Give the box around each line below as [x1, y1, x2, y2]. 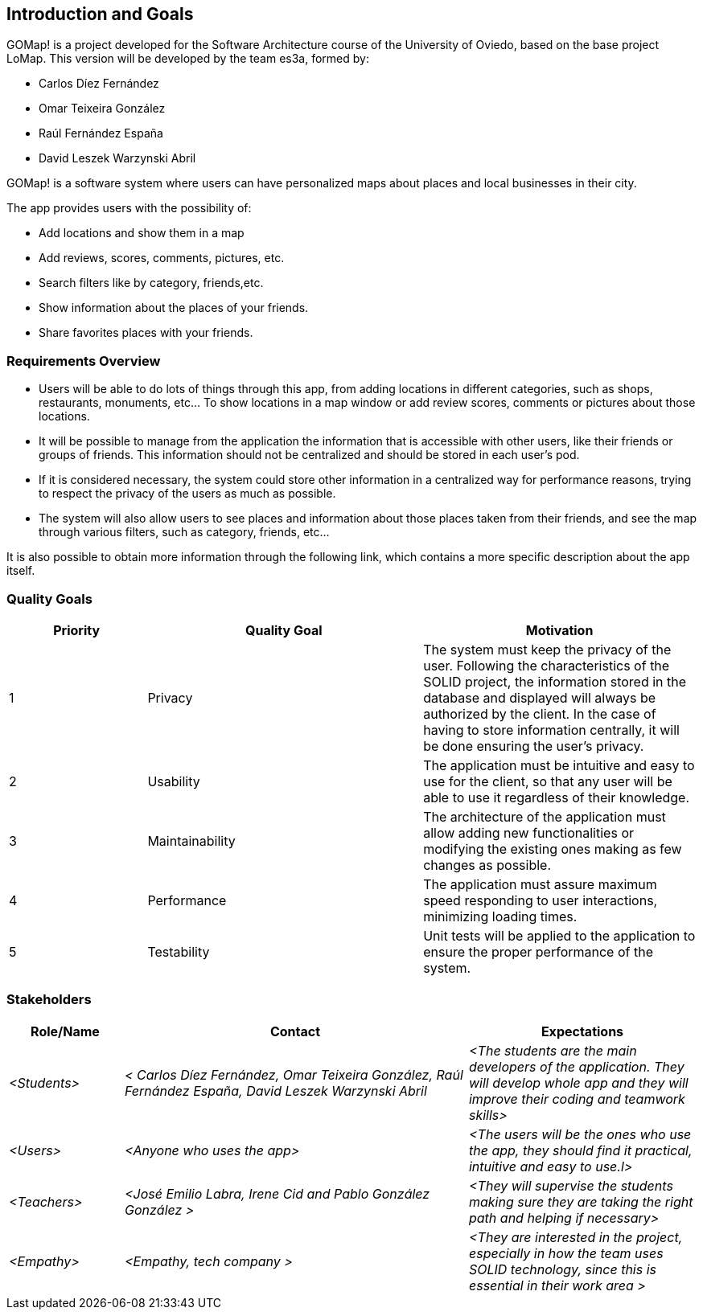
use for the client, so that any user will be [423, 773, 672, 789]
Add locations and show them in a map [39, 226, 245, 240]
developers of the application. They [468, 1058, 684, 1075]
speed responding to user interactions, [423, 892, 658, 908]
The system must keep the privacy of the [423, 641, 672, 658]
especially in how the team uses [468, 1244, 664, 1261]
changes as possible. [423, 856, 552, 873]
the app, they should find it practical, [468, 1142, 693, 1158]
